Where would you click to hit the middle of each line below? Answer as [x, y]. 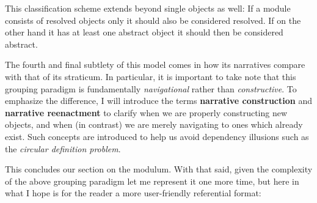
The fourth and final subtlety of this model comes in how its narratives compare [155, 65]
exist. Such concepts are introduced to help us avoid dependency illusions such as [157, 136]
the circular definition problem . [63, 148]
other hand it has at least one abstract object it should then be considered [144, 32]
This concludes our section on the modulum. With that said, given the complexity [159, 169]
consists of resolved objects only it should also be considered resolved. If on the [153, 20]
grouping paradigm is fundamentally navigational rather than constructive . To [151, 88]
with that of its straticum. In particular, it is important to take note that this [151, 76]
